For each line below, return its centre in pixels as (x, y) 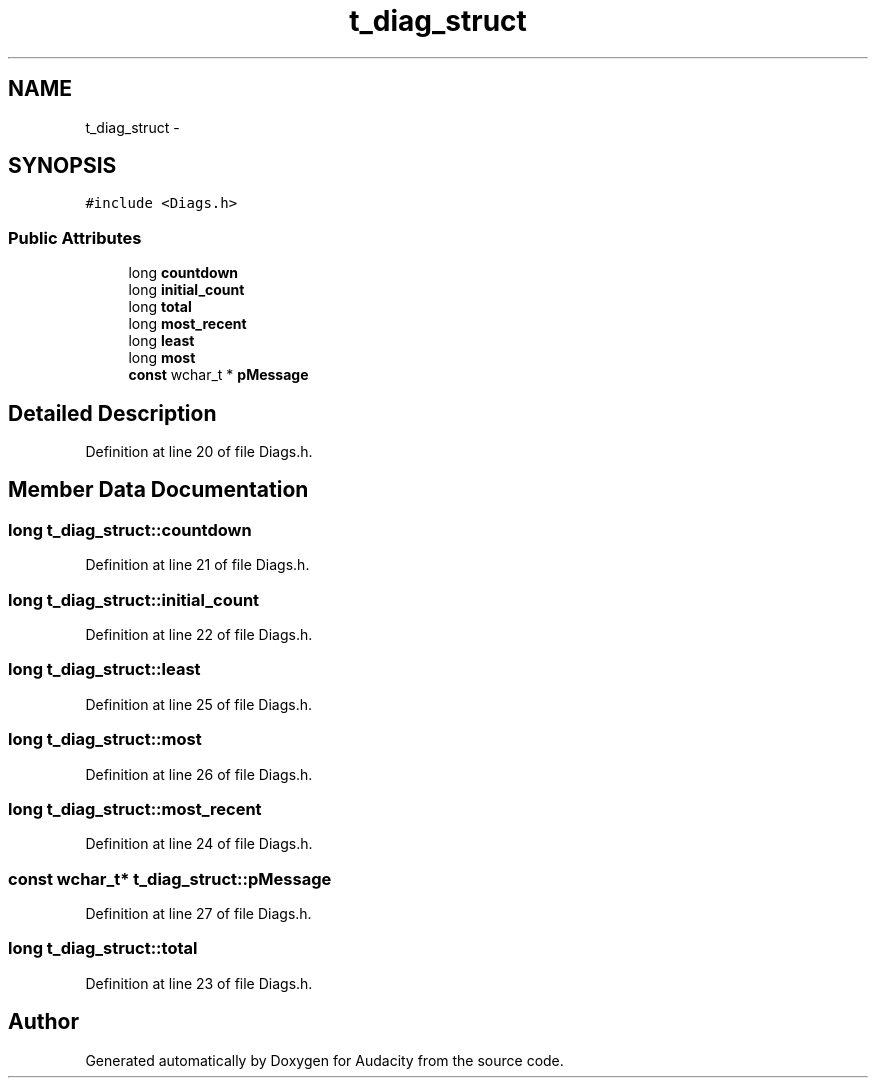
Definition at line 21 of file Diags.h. (197, 565)
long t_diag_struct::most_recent (135, 808)
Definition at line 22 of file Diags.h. (199, 634)
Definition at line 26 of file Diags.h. (199, 774)
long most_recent (187, 324)
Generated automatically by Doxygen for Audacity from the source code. (324, 1060)
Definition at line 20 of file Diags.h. (199, 452)
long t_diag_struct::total (103, 948)
